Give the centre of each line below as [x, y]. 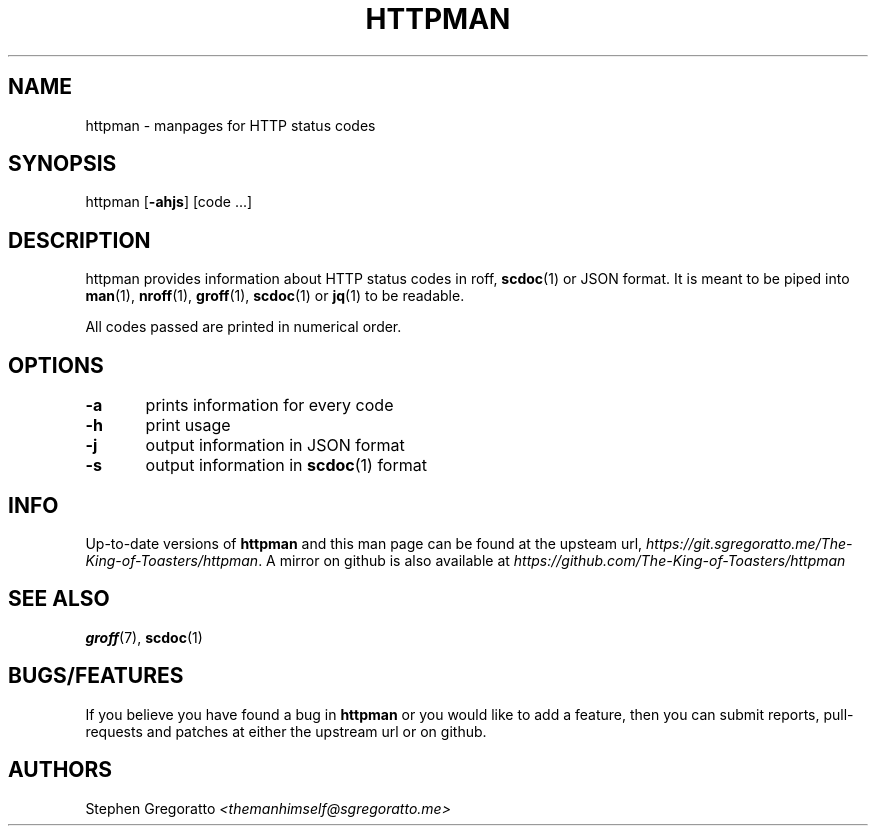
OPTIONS [56, 365]
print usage [188, 425]
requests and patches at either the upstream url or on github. [286, 731]
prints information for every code [269, 405]
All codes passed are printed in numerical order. [243, 327]
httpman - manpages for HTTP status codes [230, 125]
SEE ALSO [59, 599]
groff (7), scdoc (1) [144, 637]
